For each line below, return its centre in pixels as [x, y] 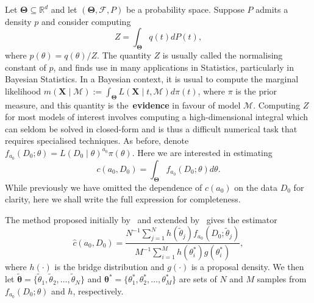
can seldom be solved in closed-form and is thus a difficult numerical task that [151, 128]
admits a [272, 9]
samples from [282, 279]
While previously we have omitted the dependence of [104, 187]
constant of [26, 67]
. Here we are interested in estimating [202, 152]
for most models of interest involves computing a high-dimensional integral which [157, 117]
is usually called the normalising [223, 55]
